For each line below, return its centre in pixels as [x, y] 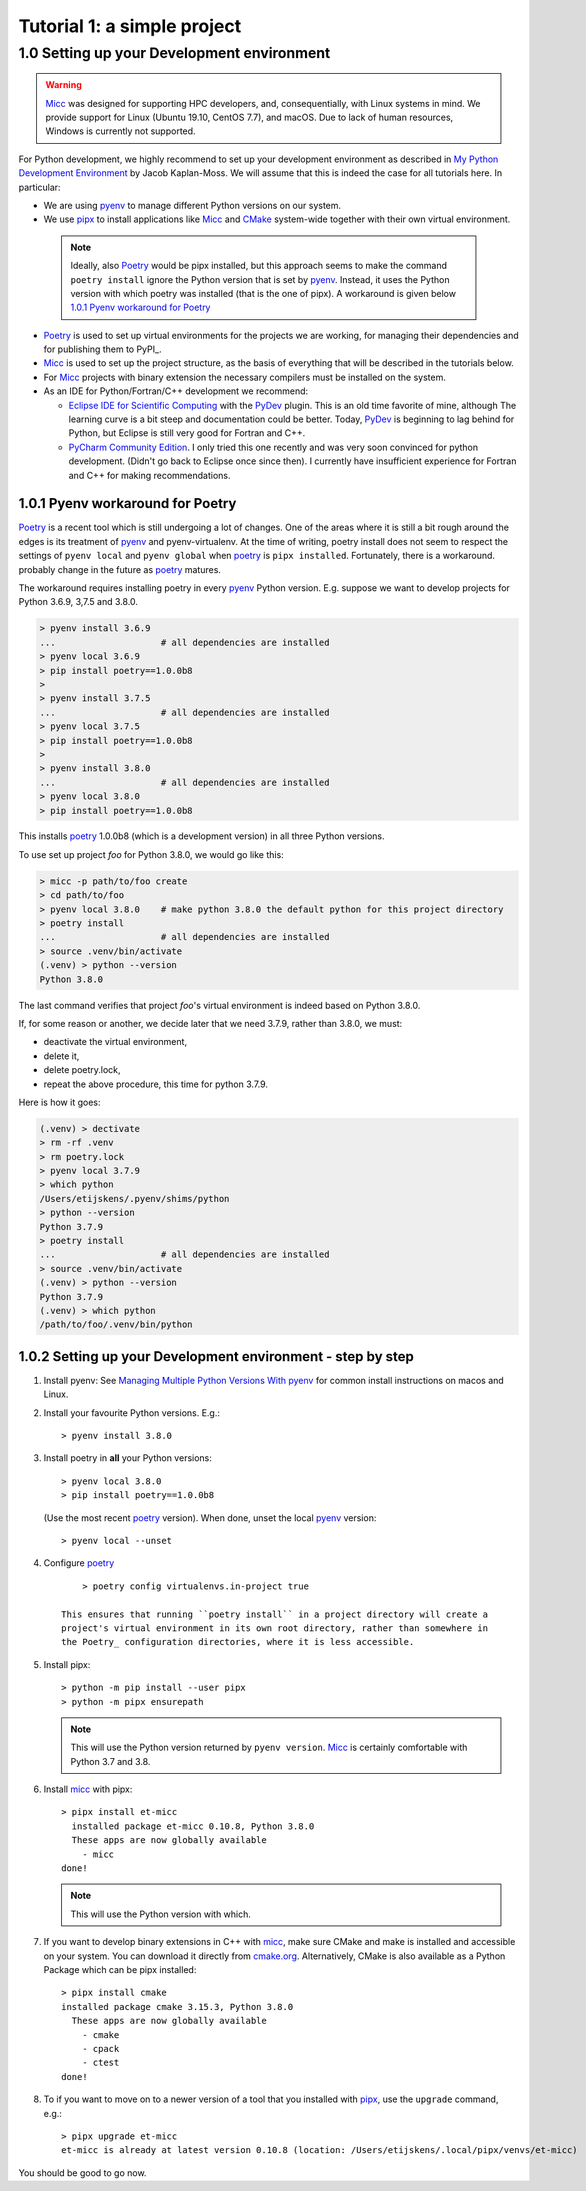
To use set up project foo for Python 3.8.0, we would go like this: [151, 854]
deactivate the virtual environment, [115, 1042]
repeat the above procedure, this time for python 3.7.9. [156, 1084]
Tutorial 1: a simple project [130, 26]
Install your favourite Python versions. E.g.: [131, 1412]
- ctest [100, 2063]
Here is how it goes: [59, 1102]
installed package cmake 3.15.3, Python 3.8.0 [177, 2006]
